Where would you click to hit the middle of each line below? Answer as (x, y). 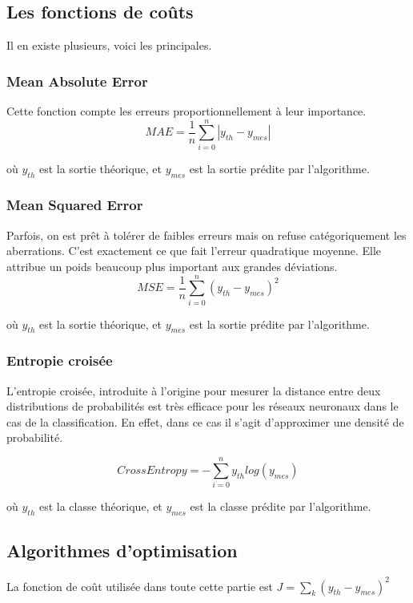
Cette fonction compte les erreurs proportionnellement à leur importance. (186, 111)
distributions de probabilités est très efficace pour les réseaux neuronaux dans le (202, 406)
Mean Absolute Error (77, 81)
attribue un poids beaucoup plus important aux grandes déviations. (172, 266)
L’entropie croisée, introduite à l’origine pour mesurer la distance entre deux (194, 390)
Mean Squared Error (75, 205)
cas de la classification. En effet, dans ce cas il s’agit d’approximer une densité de (205, 421)
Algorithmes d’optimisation (122, 550)
